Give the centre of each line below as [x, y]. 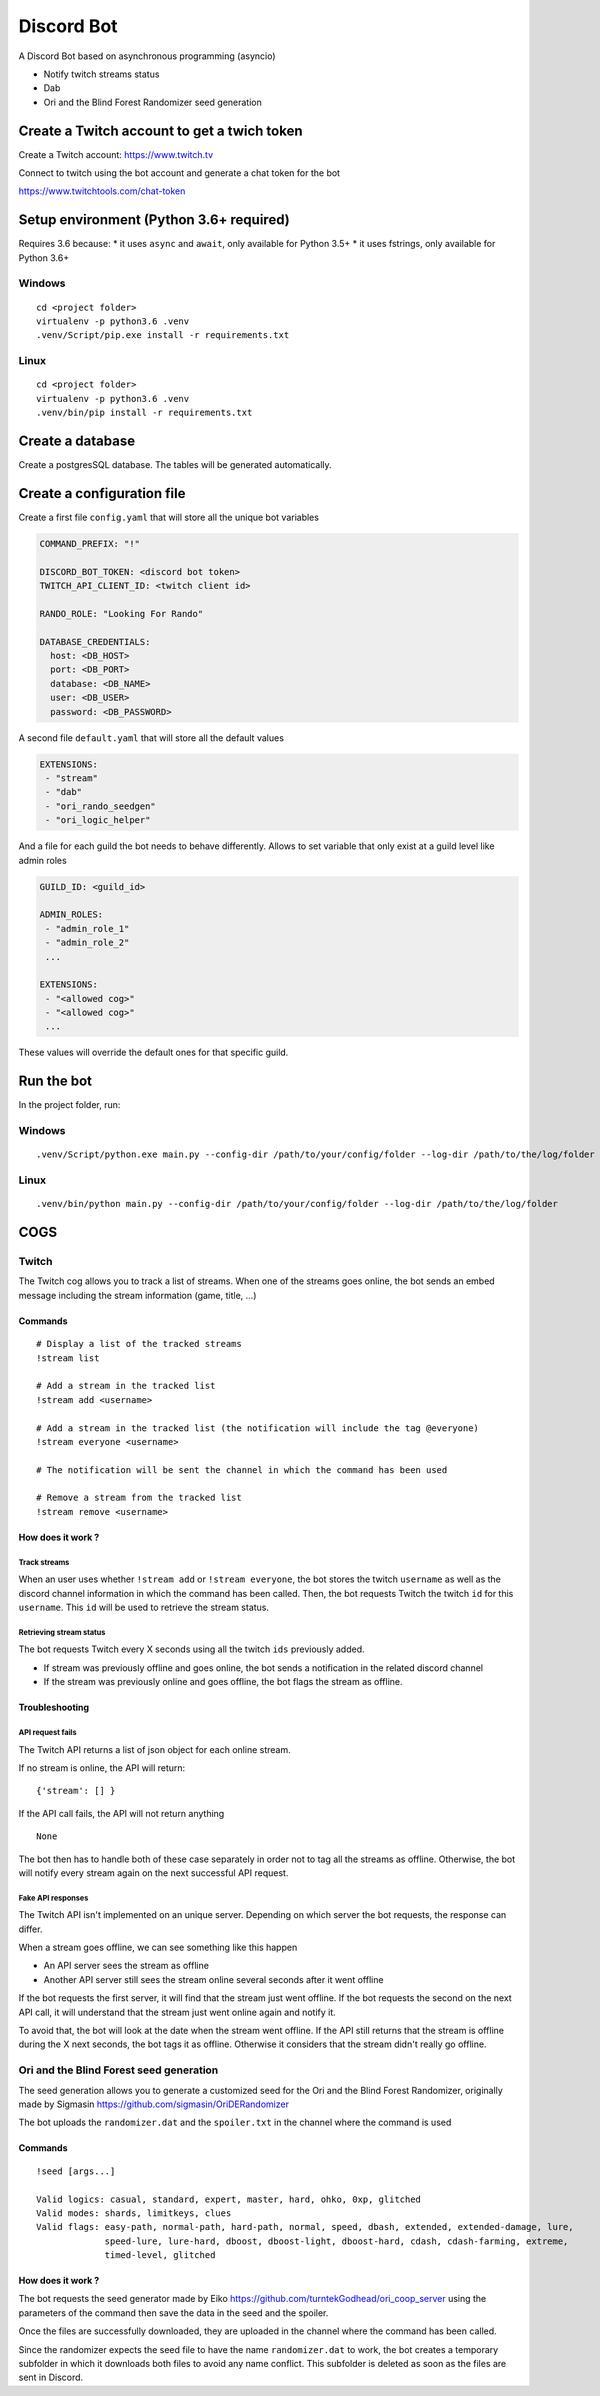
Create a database [76, 440]
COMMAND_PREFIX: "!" [89, 543]
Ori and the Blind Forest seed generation [118, 2070]
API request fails [47, 1732]
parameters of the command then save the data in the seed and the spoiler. [173, 2312]
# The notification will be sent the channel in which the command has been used [242, 1469]
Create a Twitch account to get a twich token [161, 130]
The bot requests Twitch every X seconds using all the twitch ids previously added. [191, 1649]
